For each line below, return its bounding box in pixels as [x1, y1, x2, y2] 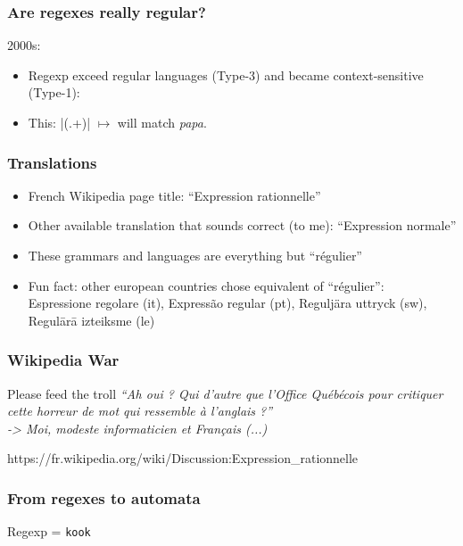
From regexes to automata [7, 486, 201, 509]
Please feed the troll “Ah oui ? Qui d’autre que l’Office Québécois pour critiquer [7, 384, 443, 402]
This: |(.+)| [28, 113, 91, 131]
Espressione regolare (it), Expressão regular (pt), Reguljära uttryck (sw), [28, 294, 427, 312]
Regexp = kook [7, 522, 91, 541]
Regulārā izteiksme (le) [28, 310, 155, 329]
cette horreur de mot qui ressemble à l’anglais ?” [7, 401, 273, 420]
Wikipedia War [7, 349, 120, 371]
